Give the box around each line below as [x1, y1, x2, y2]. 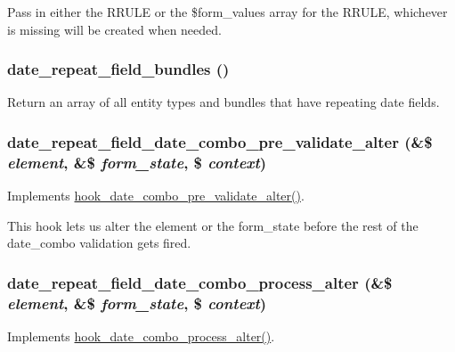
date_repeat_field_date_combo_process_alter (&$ [7, 271, 393, 293]
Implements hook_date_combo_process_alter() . [7, 327, 275, 346]
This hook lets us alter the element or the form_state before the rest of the [7, 216, 418, 234]
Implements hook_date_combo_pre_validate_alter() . [7, 186, 305, 205]
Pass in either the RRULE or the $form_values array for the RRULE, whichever [7, 3, 448, 20]
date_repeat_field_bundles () [7, 58, 230, 80]
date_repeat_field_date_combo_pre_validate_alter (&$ [7, 130, 433, 152]
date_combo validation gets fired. [7, 233, 191, 252]
